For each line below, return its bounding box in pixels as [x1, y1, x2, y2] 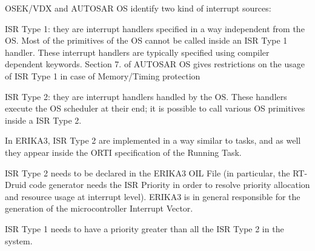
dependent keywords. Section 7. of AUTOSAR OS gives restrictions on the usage [5, 58, 305, 70]
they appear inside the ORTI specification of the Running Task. [5, 146, 242, 158]
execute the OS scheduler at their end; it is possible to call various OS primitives [5, 102, 305, 115]
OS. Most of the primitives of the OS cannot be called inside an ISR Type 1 [5, 34, 288, 47]
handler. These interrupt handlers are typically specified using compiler [5, 45, 270, 58]
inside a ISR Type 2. [5, 113, 82, 126]
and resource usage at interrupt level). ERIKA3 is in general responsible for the [5, 190, 300, 202]
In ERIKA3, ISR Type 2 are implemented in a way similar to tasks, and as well [5, 134, 301, 147]
